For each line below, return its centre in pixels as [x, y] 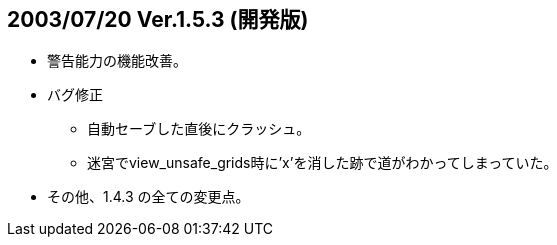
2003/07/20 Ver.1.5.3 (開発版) [158, 19]
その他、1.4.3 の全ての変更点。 [148, 197]
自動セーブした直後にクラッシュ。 [199, 129]
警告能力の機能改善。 [117, 61]
